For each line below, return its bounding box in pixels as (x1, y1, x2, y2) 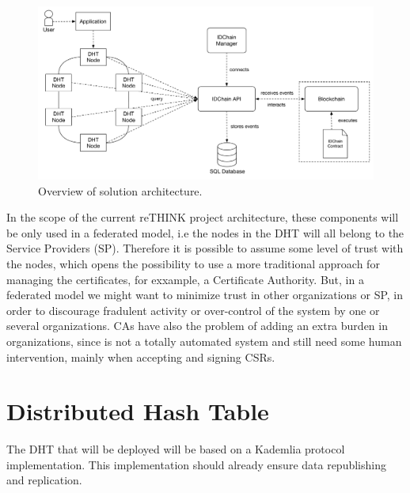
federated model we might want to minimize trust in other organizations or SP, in (6, 286, 404, 303)
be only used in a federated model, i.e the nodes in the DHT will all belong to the (6, 224, 404, 241)
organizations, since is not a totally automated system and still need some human (6, 332, 402, 349)
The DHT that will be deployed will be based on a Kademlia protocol (6, 441, 345, 457)
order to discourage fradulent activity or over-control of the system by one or (6, 301, 380, 318)
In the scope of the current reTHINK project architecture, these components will (6, 209, 399, 226)
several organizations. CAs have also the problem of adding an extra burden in (6, 317, 388, 334)
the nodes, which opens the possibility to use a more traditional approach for (6, 256, 380, 271)
